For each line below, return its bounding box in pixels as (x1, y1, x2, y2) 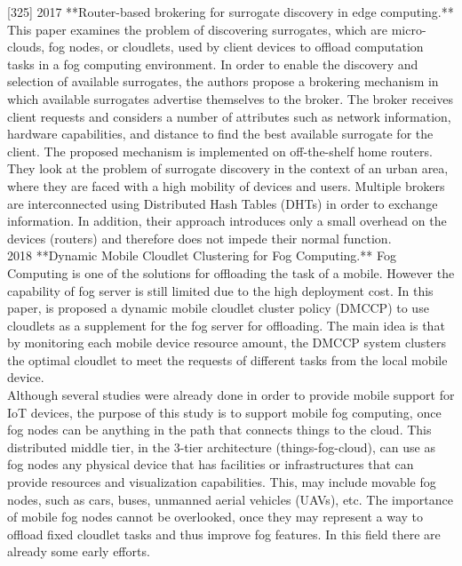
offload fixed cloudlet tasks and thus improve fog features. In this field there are (7, 524, 441, 543)
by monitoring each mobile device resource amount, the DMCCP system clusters (7, 333, 446, 352)
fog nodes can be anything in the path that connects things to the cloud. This (7, 420, 432, 439)
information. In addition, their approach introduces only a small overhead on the (7, 211, 447, 230)
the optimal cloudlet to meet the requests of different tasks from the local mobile (7, 350, 448, 369)
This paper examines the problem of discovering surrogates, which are (7, 20, 387, 38)
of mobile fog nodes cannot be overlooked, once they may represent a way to (7, 507, 424, 526)
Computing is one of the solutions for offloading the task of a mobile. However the (7, 263, 455, 282)
